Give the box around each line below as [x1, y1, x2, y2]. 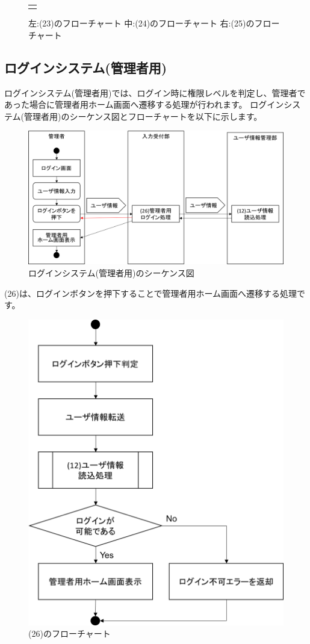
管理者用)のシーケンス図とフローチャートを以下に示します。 [24, 110, 262, 122]
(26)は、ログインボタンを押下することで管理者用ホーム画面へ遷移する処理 [4, 286, 297, 299]
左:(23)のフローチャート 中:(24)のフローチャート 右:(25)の [28, 17, 255, 29]
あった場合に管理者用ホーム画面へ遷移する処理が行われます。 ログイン [4, 98, 284, 111]
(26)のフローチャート [28, 627, 111, 640]
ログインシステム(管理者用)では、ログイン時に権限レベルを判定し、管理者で [4, 86, 306, 99]
